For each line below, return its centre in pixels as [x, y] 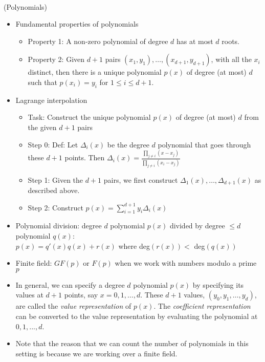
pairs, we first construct [141, 179]
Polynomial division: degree [59, 226]
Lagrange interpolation [51, 100]
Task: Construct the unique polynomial [89, 117]
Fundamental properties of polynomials [77, 24]
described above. [54, 190]
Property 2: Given [56, 59]
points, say [81, 295]
